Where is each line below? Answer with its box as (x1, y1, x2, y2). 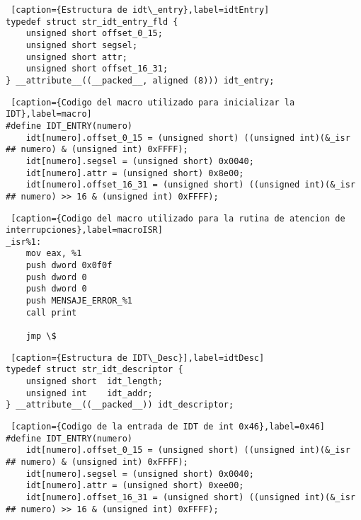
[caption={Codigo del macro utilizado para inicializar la (11, 97, 295, 108)
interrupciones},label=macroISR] (6, 225, 163, 236)
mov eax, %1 (25, 248, 82, 259)
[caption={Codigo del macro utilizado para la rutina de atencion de (11, 213, 345, 224)
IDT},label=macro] (6, 109, 92, 120)
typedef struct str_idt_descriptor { (6, 364, 183, 375)
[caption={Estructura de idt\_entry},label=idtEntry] (11, 5, 270, 15)
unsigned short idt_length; (25, 376, 163, 387)
